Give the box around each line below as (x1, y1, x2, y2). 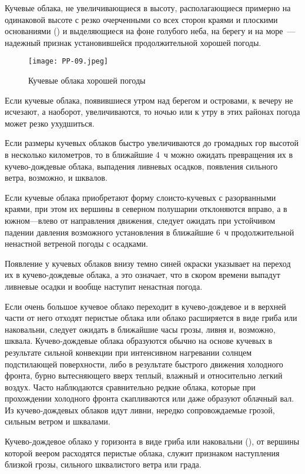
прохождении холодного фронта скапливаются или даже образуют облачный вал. (5, 392, 294, 405)
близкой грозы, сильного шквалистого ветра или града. (5, 458, 202, 470)
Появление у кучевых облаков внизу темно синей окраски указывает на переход (5, 257, 291, 269)
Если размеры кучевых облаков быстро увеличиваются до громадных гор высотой (5, 137, 299, 149)
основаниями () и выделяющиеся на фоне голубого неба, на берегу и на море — (5, 25, 296, 37)
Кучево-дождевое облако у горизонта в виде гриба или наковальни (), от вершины (5, 435, 300, 448)
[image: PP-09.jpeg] (28, 57, 109, 66)
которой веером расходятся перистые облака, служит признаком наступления (5, 446, 280, 459)
